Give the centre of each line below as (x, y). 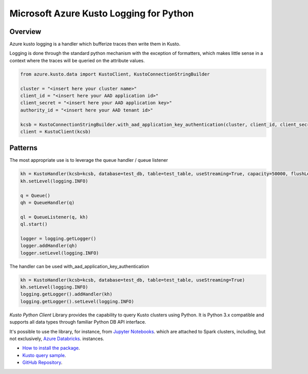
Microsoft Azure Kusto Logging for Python (102, 13)
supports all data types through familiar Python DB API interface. (78, 322)
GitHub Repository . (42, 363)
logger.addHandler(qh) (49, 246)
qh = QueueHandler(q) (47, 203)
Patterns (24, 148)
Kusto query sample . (44, 355)
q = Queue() (35, 195)
